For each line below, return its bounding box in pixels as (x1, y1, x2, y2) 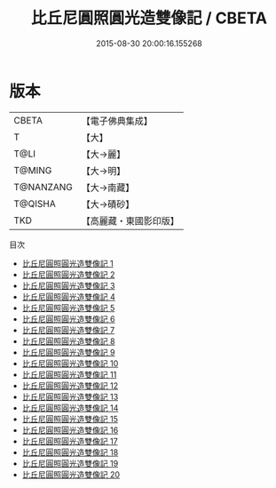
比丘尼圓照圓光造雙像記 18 (21, 446, 119, 458)
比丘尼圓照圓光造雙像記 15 (21, 413, 118, 424)
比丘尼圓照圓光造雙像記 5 (21, 302, 115, 313)
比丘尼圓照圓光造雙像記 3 (21, 280, 115, 291)
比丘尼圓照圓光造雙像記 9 (21, 347, 115, 357)
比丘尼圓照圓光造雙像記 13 (21, 391, 119, 402)
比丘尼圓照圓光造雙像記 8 (21, 335, 115, 347)
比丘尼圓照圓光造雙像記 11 (21, 369, 117, 380)
